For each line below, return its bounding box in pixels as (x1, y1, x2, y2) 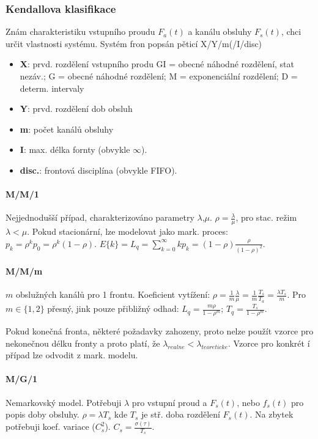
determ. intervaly (20, 81, 84, 94)
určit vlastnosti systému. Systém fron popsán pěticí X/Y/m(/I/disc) (6, 37, 262, 50)
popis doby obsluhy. (6, 408, 79, 421)
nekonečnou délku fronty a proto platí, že (6, 336, 160, 349)
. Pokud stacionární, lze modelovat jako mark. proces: (27, 225, 228, 238)
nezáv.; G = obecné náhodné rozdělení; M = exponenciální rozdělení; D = (20, 70, 298, 82)
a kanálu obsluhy (188, 25, 252, 38)
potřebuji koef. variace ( (6, 420, 95, 433)
